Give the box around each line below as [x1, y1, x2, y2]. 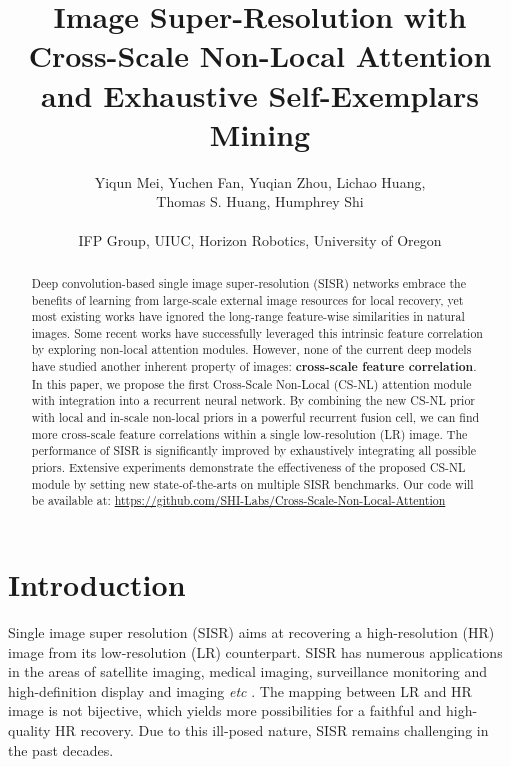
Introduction [8, 564, 186, 605]
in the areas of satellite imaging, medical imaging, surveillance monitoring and [8, 661, 488, 682]
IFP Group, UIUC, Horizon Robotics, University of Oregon [78, 230, 442, 251]
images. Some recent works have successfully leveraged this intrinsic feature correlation [31, 324, 483, 341]
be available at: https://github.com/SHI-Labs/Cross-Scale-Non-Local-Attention [31, 492, 446, 509]
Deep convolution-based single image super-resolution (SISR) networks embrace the [31, 274, 466, 291]
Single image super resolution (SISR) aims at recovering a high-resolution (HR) [8, 621, 495, 642]
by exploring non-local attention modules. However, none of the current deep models [31, 341, 472, 358]
